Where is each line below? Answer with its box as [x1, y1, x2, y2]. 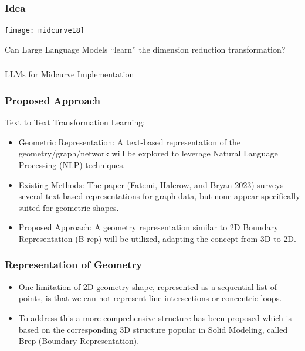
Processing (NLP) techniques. [18, 158, 126, 171]
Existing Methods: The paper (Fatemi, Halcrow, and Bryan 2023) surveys [18, 178, 284, 190]
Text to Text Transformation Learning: [5, 116, 145, 128]
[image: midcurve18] [5, 26, 85, 35]
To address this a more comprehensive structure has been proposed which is [18, 311, 292, 323]
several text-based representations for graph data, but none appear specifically [18, 190, 300, 202]
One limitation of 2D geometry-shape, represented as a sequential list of [18, 280, 277, 292]
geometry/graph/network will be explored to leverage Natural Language [18, 147, 278, 159]
